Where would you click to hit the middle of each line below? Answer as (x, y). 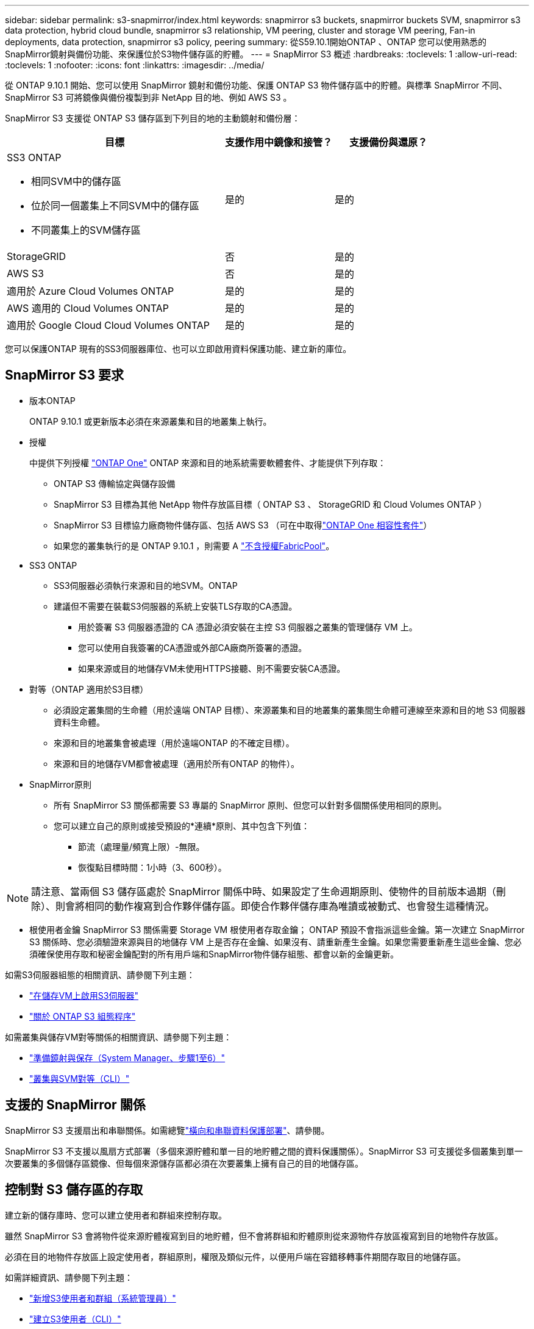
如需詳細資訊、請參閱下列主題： (69, 1277)
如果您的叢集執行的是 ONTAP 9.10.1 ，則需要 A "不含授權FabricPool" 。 (194, 546)
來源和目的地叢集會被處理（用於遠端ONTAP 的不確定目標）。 (174, 743)
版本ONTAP (52, 400)
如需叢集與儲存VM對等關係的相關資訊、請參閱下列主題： (119, 1037)
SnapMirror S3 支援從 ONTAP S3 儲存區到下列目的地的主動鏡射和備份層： (153, 118)
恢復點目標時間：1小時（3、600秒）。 (152, 867)
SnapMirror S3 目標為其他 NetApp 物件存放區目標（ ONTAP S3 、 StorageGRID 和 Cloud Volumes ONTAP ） (270, 504)
